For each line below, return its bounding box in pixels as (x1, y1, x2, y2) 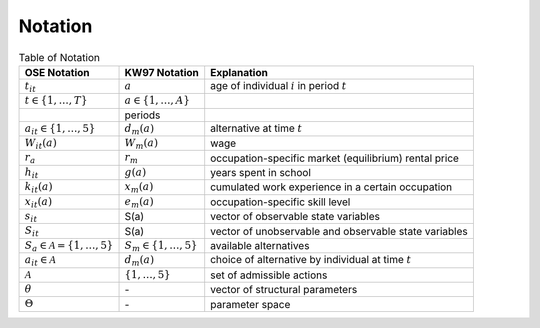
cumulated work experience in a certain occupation (210, 180, 453, 194)
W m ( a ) (124, 136, 159, 152)
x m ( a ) (124, 180, 154, 195)
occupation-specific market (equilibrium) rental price (210, 151, 460, 165)
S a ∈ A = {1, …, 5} (24, 238, 114, 254)
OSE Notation (24, 65, 90, 79)
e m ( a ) (124, 195, 154, 210)
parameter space (210, 297, 291, 311)
